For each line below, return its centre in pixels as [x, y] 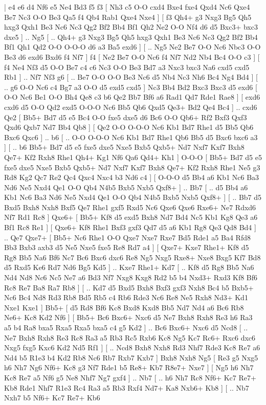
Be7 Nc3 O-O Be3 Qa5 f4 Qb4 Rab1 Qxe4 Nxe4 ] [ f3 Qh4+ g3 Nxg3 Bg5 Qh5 [128, 17]
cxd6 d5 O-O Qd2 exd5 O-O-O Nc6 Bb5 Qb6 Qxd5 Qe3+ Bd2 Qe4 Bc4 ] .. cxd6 [131, 107]
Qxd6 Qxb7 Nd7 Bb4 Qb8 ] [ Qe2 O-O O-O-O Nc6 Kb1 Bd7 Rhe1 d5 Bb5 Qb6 [129, 127]
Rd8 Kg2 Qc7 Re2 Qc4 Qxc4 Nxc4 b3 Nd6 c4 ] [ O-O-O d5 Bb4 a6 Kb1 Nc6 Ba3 [132, 177]
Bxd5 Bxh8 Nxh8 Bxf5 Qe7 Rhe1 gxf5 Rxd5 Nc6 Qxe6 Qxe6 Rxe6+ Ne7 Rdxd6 [130, 207]
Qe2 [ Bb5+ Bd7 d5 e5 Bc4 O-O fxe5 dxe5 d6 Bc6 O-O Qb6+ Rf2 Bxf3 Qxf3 [126, 117]
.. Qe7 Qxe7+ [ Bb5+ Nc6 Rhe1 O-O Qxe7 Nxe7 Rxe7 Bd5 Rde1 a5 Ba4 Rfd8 [127, 237]
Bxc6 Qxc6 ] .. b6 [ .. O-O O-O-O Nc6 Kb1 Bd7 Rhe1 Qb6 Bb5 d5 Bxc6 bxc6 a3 [131, 137]
